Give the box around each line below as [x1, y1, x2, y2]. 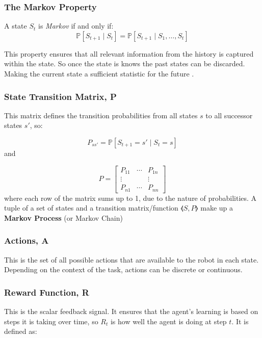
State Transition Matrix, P [4, 90, 117, 102]
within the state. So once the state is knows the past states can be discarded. [4, 58, 245, 69]
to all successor [205, 110, 253, 120]
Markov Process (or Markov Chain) [4, 212, 123, 223]
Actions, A [4, 234, 49, 247]
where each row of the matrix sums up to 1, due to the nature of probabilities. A [4, 192, 257, 203]
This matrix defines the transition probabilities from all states [4, 110, 198, 120]
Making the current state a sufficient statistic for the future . [4, 68, 194, 79]
